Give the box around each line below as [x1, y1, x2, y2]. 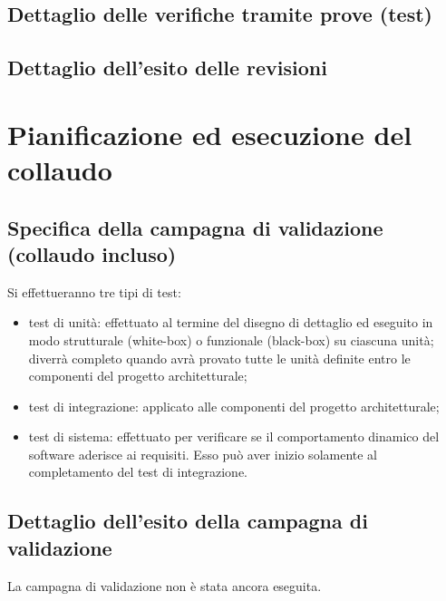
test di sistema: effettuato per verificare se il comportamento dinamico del [28, 427, 440, 446]
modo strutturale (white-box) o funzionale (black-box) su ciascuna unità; [28, 330, 434, 349]
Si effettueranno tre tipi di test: [7, 282, 181, 301]
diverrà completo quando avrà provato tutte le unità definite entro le [28, 348, 411, 367]
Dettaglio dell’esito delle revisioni [7, 53, 327, 82]
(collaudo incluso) [7, 239, 177, 267]
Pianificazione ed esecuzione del [7, 115, 412, 152]
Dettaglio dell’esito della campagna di [7, 507, 368, 535]
